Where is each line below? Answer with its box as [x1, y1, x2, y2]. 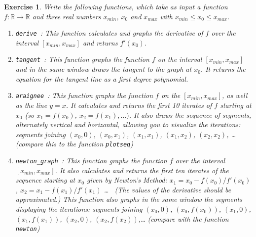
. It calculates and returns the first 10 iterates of [66, 99, 212, 110]
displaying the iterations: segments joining [15, 204, 143, 214]
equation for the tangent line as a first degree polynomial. [15, 73, 188, 84]
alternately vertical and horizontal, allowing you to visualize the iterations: [15, 119, 241, 130]
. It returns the [200, 64, 246, 74]
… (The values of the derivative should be [104, 184, 231, 194]
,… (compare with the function [138, 213, 229, 224]
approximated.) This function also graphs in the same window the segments [15, 194, 242, 204]
